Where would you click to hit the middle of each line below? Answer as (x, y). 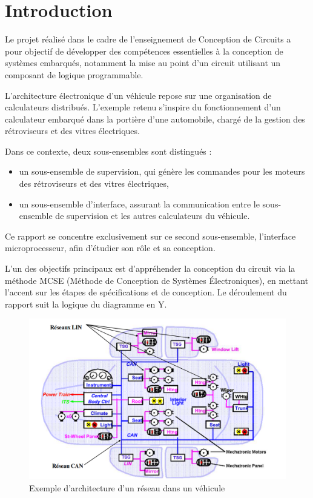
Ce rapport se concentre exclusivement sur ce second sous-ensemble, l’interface (150, 236)
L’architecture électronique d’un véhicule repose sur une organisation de (138, 95)
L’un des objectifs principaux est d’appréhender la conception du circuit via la (150, 268)
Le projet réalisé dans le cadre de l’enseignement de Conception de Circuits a (148, 39)
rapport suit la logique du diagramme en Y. (86, 304)
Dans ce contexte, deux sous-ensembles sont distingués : (108, 151)
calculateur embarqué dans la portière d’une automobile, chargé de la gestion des (155, 119)
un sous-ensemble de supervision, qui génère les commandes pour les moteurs (162, 171)
